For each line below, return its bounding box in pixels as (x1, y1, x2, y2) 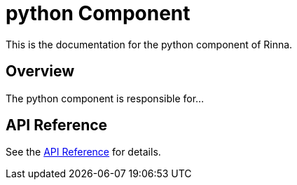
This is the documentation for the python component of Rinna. (6, 38, 293, 50)
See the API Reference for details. (6, 146, 161, 158)
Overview (6, 62, 75, 81)
